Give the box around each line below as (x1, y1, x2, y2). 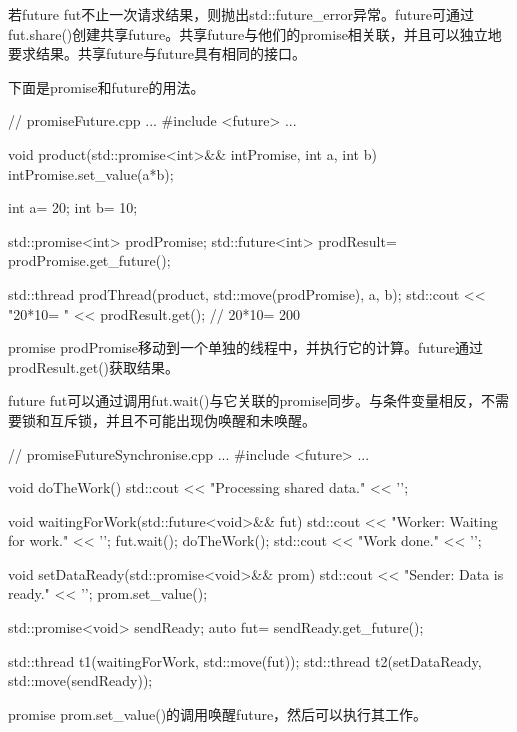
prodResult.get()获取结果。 (8, 356, 180, 377)
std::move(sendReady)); (8, 670, 153, 691)
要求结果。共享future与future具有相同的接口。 (8, 43, 307, 64)
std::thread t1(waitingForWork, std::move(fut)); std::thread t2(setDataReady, (8, 650, 482, 671)
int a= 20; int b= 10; (8, 197, 138, 218)
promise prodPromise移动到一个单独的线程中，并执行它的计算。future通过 (8, 337, 483, 358)
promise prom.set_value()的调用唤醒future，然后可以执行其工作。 (8, 703, 428, 724)
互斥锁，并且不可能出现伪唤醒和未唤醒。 (49, 409, 316, 430)
